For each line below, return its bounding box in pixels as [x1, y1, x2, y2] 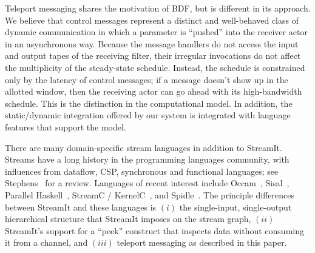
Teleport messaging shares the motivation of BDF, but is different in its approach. [5, 2, 311, 14]
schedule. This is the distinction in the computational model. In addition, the [5, 96, 293, 109]
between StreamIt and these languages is [5, 200, 157, 213]
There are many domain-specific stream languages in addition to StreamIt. [5, 141, 282, 153]
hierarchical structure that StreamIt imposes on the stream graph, [5, 212, 251, 225]
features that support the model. [5, 120, 126, 133]
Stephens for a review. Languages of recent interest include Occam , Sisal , [5, 177, 290, 189]
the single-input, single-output [179, 200, 292, 213]
